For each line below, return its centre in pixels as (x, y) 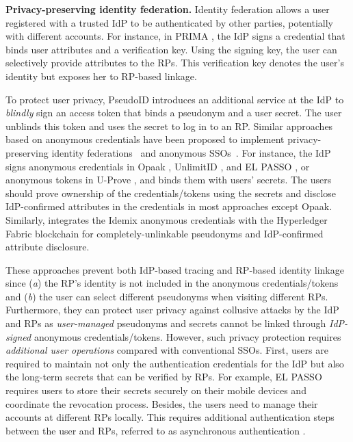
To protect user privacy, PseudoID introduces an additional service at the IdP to (175, 99)
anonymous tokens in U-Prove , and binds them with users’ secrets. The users (169, 180)
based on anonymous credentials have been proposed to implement (145, 139)
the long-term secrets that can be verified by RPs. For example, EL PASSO (164, 377)
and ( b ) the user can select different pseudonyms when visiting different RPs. (167, 296)
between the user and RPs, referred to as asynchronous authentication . (156, 430)
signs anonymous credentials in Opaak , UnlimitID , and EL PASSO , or (158, 166)
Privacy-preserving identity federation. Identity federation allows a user (168, 9)
